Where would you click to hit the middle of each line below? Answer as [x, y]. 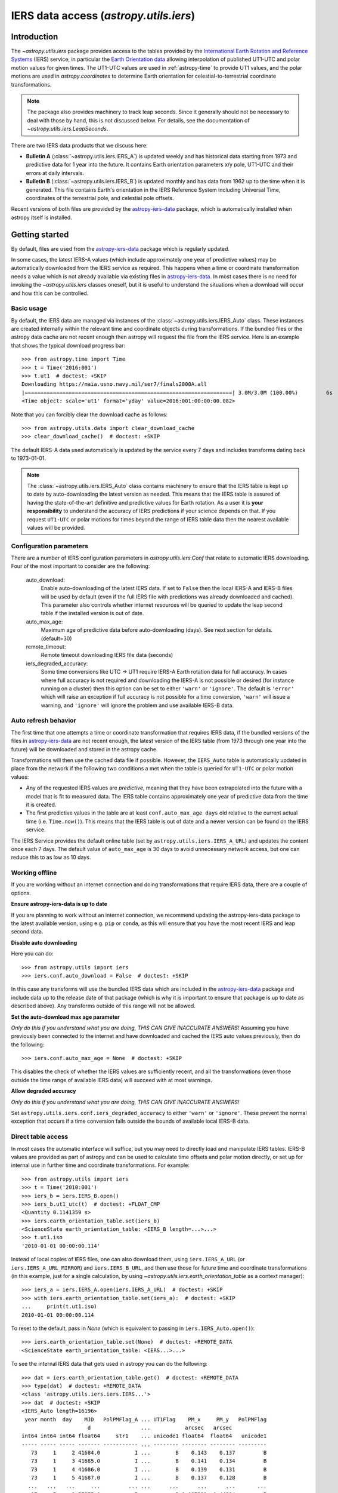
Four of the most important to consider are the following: [80, 566]
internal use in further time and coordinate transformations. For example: [100, 1165]
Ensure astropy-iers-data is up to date [59, 904]
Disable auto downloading [44, 942]
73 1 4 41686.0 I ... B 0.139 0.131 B [149, 1469]
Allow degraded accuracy [44, 1091]
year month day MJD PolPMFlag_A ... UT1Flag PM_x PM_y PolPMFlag [146, 1419]
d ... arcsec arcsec [160, 1428]
